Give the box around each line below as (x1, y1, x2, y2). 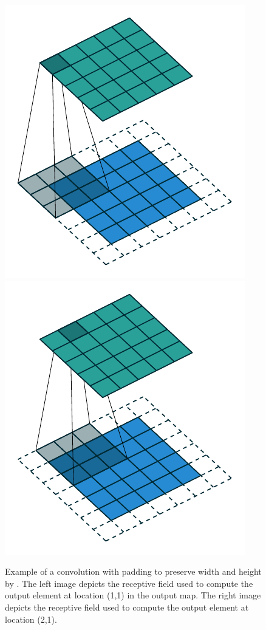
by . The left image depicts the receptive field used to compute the (5, 577, 253, 589)
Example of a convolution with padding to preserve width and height (5, 565, 262, 578)
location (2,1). (5, 612, 57, 625)
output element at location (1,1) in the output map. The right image (5, 589, 261, 601)
